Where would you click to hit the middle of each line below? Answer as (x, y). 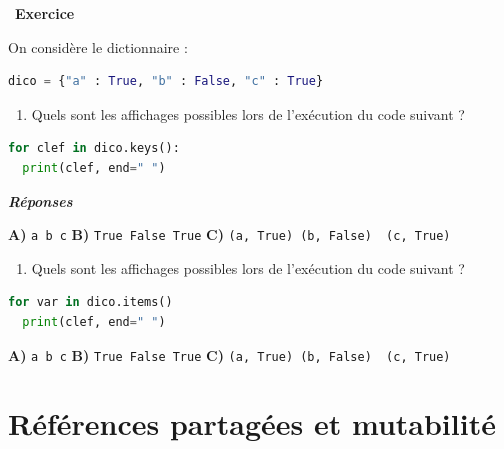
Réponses (40, 200)
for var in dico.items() (90, 302)
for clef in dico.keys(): (94, 148)
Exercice (45, 13)
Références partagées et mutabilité (252, 423)
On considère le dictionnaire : (98, 46)
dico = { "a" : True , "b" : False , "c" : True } (166, 81)
